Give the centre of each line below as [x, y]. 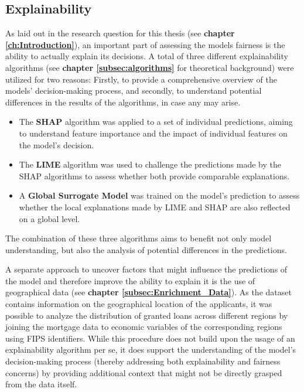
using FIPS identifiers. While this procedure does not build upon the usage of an [150, 338]
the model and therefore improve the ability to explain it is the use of [130, 280]
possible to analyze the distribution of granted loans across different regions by [147, 315]
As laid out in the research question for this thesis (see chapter [120, 33]
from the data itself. [41, 384]
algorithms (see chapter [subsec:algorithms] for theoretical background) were [150, 67]
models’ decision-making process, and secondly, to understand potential [134, 91]
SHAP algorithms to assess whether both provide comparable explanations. [154, 175]
